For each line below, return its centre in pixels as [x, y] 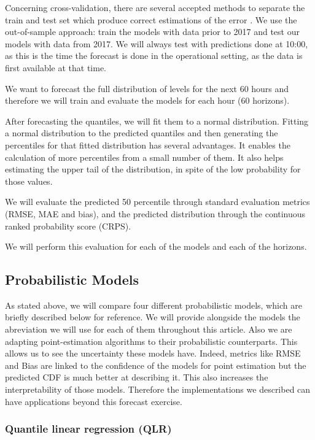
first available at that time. [56, 67]
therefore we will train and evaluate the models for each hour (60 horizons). [147, 100]
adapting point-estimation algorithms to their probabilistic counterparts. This [151, 341]
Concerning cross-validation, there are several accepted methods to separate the [155, 7]
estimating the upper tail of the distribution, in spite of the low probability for [153, 169]
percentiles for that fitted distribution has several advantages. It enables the [148, 145]
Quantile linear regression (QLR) [88, 429]
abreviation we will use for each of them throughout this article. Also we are [149, 329]
